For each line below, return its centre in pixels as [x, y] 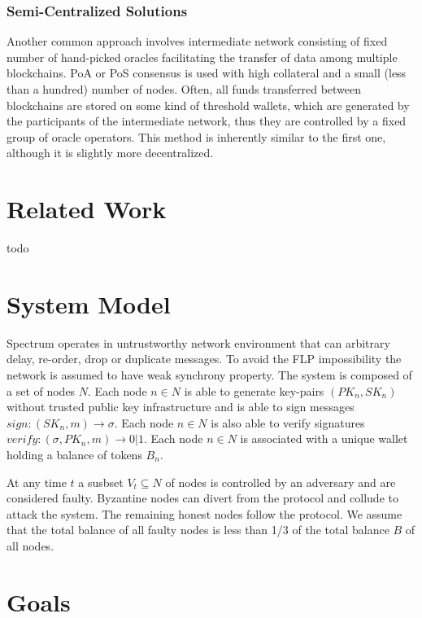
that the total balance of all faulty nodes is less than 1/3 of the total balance [198, 530]
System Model [89, 303]
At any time [37, 482]
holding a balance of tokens [74, 454]
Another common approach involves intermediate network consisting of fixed [197, 41]
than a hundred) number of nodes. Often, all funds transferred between [184, 89]
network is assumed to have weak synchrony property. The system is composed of [209, 375]
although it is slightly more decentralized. [110, 153]
